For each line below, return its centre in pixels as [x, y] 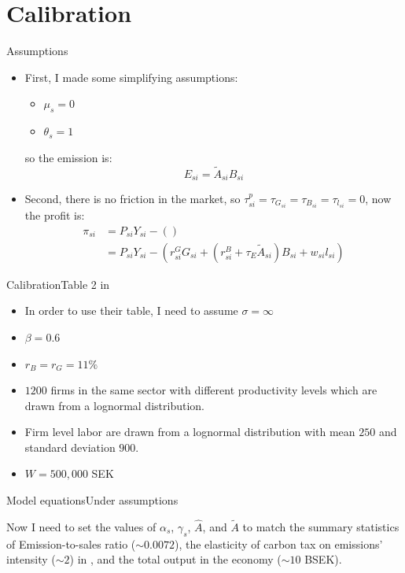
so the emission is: [68, 157]
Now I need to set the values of [81, 526]
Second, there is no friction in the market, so [133, 198]
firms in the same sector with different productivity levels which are [214, 390]
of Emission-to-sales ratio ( [71, 543]
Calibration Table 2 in [58, 284]
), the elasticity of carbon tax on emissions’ [278, 543]
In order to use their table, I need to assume [131, 311]
